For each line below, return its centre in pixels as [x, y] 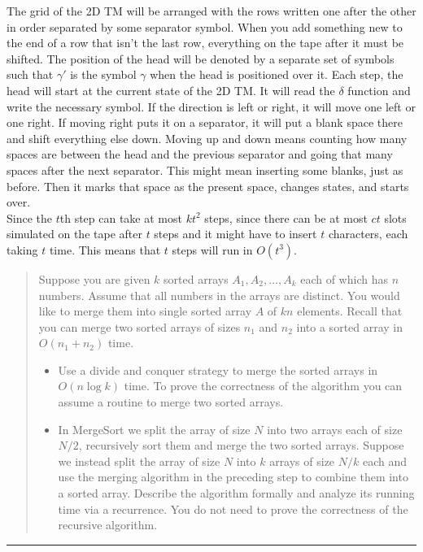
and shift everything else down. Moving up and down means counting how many [207, 138]
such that [30, 74]
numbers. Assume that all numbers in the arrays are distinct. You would [219, 295]
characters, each [368, 234]
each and [385, 461]
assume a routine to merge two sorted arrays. [171, 402]
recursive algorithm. [108, 525]
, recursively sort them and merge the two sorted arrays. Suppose [241, 445]
